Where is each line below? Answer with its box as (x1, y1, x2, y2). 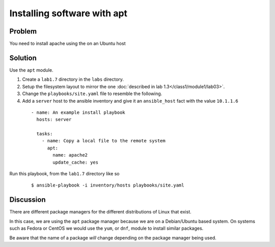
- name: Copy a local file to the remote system (41, 138, 166, 144)
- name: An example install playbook (31, 109, 126, 115)
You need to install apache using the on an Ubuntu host (9, 41, 126, 47)
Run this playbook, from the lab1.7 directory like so (9, 171, 120, 177)
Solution (9, 53, 37, 62)
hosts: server (36, 117, 72, 122)
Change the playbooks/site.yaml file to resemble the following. (22, 90, 162, 97)
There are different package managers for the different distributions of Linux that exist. (9, 209, 192, 215)
